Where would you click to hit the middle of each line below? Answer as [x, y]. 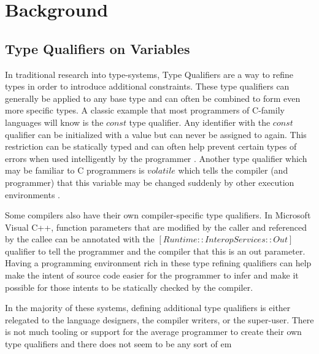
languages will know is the [54, 122]
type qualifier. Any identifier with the [200, 122]
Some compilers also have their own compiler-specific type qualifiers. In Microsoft [158, 215]
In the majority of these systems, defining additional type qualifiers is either [148, 308]
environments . [33, 194]
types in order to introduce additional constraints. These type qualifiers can [147, 86]
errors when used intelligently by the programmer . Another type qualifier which [156, 158]
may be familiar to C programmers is [75, 170]
